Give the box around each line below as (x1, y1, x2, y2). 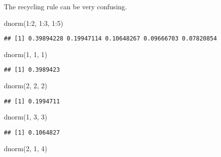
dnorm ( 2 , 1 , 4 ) (4, 143, 47, 153)
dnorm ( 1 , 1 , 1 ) (4, 49, 47, 59)
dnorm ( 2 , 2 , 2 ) (4, 80, 47, 91)
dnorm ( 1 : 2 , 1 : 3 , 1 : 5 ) (4, 18, 63, 28)
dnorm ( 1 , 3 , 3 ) (4, 112, 47, 122)
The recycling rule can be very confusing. (4, 1, 127, 11)
